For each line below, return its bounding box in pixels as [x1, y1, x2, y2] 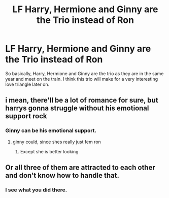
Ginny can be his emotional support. [5, 127, 97, 134]
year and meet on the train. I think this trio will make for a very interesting [5, 76, 158, 82]
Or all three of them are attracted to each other [5, 163, 156, 172]
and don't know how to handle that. [5, 171, 119, 180]
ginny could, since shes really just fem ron [12, 139, 102, 145]
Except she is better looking [20, 148, 79, 154]
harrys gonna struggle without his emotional [5, 104, 149, 113]
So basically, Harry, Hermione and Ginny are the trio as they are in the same [5, 70, 164, 77]
